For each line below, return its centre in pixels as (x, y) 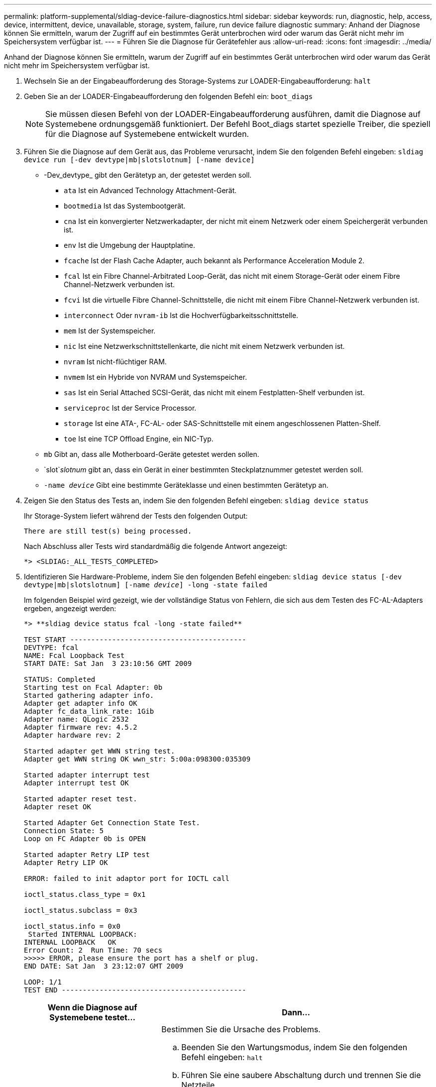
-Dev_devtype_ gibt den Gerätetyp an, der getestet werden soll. (148, 175)
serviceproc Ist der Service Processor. (130, 408)
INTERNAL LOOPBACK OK (70, 942)
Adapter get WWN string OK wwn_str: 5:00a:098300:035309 (137, 759)
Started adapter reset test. (81, 799)
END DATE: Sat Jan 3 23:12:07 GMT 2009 (104, 966)
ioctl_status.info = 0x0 (72, 926)
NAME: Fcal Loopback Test (74, 655)
